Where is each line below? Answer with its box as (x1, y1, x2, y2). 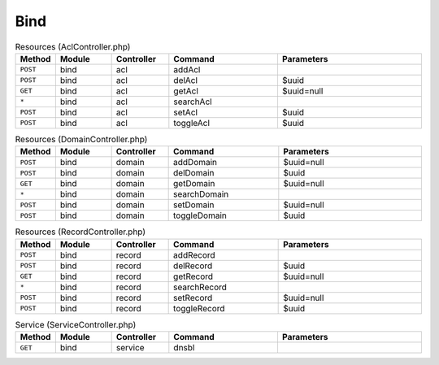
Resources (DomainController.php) (15, 134, 148, 146)
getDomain (173, 178, 215, 189)
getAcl (173, 85, 199, 97)
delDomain (173, 167, 215, 179)
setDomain (173, 199, 215, 211)
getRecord (173, 271, 214, 282)
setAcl (173, 106, 198, 118)
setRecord (173, 292, 213, 303)
